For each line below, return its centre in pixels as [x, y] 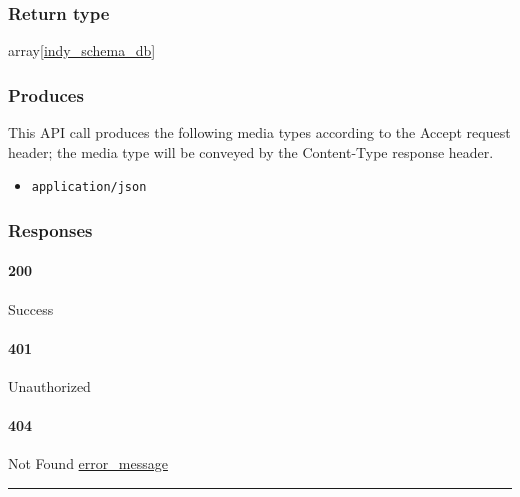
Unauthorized [49, 385]
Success [31, 308]
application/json [89, 187]
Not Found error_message [88, 463]
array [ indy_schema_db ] [82, 50]
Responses [50, 229]
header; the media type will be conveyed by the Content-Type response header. [251, 151]
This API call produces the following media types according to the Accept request [259, 132]
